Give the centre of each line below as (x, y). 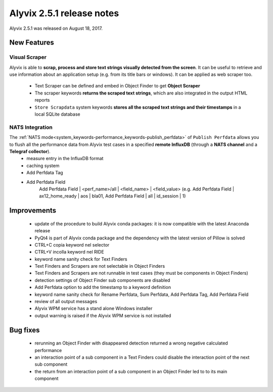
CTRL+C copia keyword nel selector (72, 244)
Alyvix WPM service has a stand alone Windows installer (94, 309)
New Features (32, 43)
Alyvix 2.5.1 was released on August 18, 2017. (56, 28)
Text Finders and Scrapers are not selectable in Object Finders (100, 266)
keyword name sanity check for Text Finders (81, 259)
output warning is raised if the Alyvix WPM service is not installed (103, 315)
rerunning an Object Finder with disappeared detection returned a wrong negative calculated (131, 343)
